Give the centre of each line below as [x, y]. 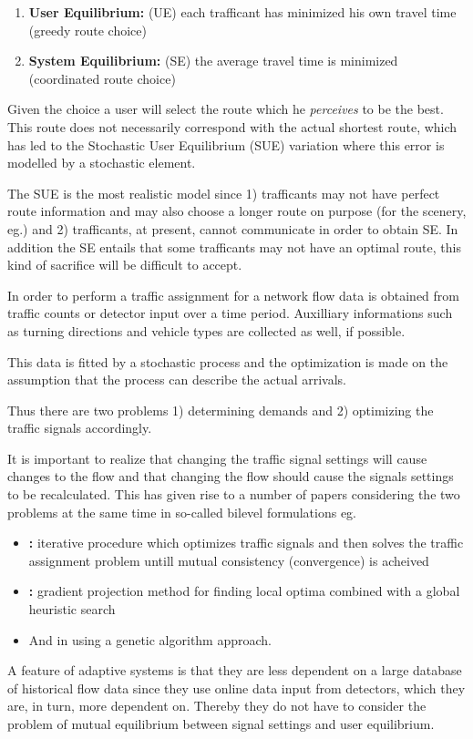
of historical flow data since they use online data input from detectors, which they [236, 688]
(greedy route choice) [87, 30]
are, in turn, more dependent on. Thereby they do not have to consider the [217, 706]
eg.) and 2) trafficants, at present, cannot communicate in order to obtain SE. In [233, 228]
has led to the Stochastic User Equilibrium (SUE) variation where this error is [226, 144]
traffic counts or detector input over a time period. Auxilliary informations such [230, 313]
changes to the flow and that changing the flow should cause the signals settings [231, 476]
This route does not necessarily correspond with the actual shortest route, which [232, 126]
